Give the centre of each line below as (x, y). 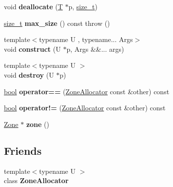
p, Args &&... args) (95, 49)
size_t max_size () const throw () (57, 23)
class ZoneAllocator (36, 180)
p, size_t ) (83, 6)
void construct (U (32, 49)
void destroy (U (29, 74)
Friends (23, 150)
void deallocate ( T (33, 6)
